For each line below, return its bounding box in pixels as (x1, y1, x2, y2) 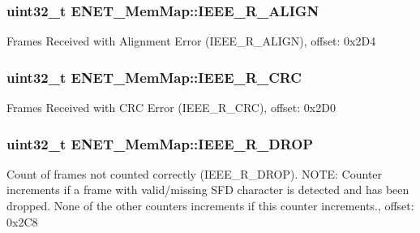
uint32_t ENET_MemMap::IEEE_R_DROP (6, 133, 314, 153)
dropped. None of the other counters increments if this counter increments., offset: (6, 197, 414, 214)
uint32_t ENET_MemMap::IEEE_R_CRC (6, 67, 302, 87)
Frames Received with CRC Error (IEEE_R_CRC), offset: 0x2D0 (6, 99, 336, 116)
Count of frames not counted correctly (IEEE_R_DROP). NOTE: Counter (6, 165, 383, 182)
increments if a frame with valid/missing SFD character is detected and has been (6, 181, 409, 198)
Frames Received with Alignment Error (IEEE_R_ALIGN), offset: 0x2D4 (6, 32, 376, 50)
